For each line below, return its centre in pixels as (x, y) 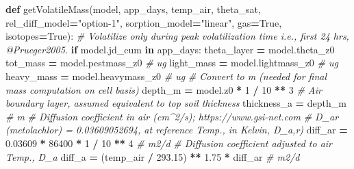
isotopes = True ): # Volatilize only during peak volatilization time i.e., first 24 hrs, (177, 36)
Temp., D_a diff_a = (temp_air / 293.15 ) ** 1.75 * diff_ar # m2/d (153, 156)
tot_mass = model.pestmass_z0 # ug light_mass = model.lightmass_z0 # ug (172, 63)
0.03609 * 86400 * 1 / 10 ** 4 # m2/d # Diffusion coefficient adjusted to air (169, 143)
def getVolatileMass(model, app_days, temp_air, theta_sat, (133, 9)
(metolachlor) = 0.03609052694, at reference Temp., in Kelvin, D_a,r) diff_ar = (177, 130)
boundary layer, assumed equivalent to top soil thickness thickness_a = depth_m (176, 103)
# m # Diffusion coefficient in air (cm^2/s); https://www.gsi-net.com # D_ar (172, 116)
